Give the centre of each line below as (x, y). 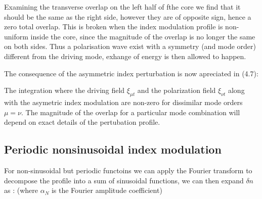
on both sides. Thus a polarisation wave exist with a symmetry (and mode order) (130, 46)
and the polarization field (177, 90)
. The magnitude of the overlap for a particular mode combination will (131, 112)
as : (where (21, 190)
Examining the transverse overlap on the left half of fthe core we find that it (122, 7)
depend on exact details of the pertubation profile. (82, 122)
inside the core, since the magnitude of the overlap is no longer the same (143, 36)
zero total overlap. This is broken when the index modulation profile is (114, 27)
